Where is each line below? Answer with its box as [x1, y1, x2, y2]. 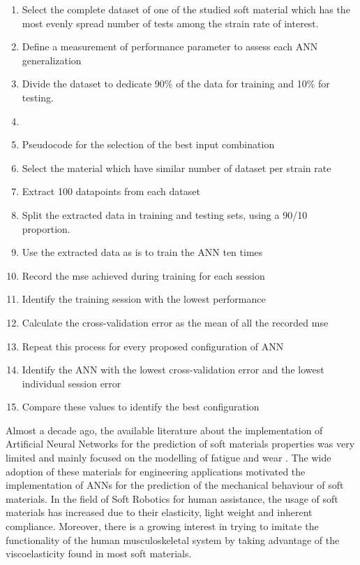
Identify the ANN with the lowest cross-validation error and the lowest [22, 362, 324, 377]
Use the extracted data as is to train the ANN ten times [22, 245, 263, 259]
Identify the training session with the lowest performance [22, 292, 266, 306]
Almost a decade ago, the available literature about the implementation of [6, 422, 323, 437]
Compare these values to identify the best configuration [22, 399, 260, 414]
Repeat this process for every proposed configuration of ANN [22, 338, 284, 353]
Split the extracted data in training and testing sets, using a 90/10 [22, 207, 308, 222]
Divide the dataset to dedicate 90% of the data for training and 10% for [22, 76, 330, 91]
